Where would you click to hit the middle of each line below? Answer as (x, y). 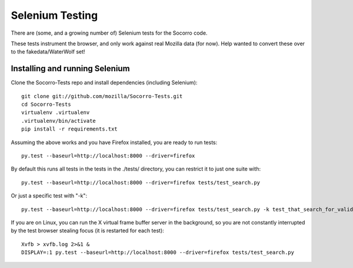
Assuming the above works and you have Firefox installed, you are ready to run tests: (114, 142)
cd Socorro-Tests (46, 105)
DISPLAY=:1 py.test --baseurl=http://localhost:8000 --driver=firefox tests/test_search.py (158, 252)
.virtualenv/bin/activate (59, 121)
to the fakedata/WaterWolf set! (48, 52)
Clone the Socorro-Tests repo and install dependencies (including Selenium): (104, 83)
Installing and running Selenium (70, 68)
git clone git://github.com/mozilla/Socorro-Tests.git (102, 96)
